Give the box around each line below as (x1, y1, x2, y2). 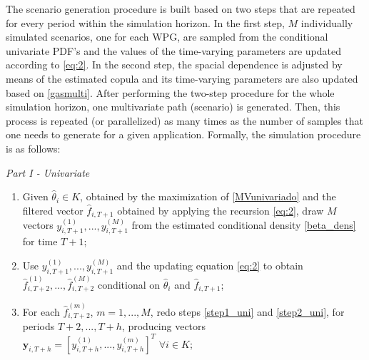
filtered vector (22, 202, 84, 217)
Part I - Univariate (6, 165, 90, 180)
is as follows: (6, 140, 61, 155)
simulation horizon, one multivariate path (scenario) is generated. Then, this (6, 99, 340, 114)
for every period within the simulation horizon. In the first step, (6, 15, 285, 30)
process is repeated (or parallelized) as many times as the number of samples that (6, 113, 363, 128)
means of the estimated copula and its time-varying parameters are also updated (6, 71, 358, 86)
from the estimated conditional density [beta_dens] (131, 217, 356, 232)
